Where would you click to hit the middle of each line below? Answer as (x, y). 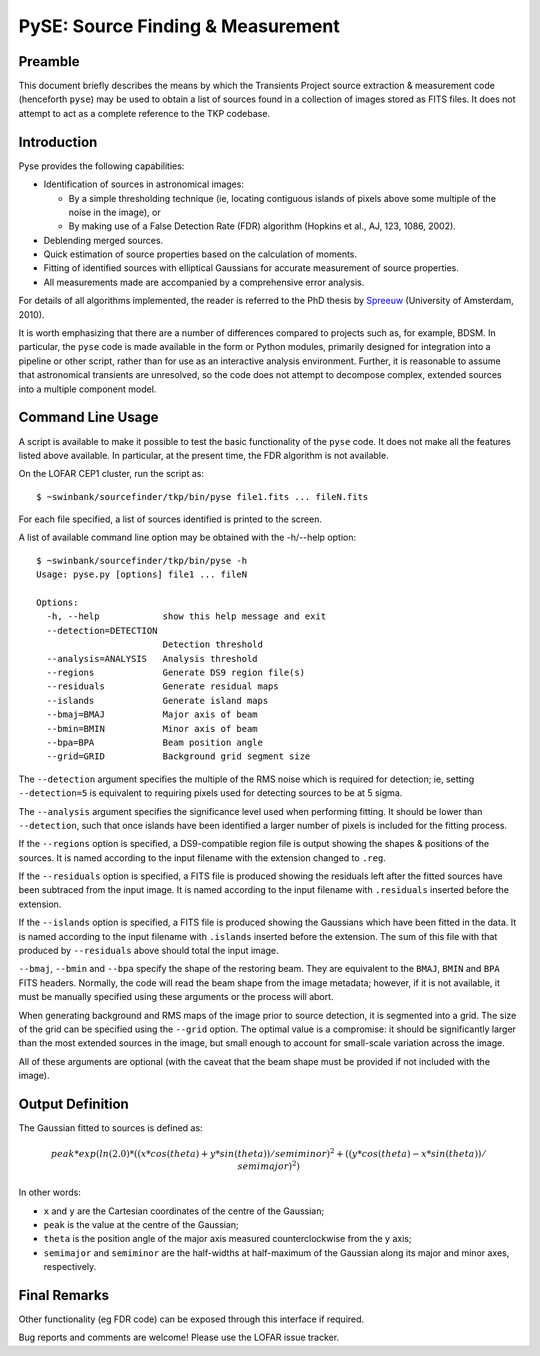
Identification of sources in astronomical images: (144, 184)
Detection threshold (213, 644)
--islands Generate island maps (157, 700)
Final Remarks (64, 1295)
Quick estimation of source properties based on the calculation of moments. (200, 254)
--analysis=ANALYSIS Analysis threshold (152, 658)
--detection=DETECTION (102, 630)
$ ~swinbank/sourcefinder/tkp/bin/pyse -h (142, 560)
